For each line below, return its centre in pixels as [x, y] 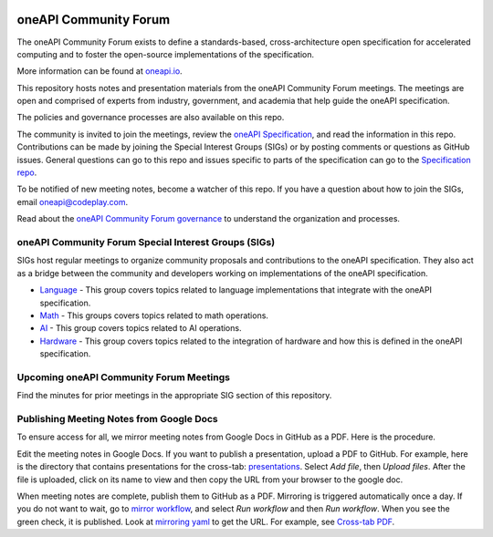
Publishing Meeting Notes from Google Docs [117, 418]
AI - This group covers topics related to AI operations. [141, 328]
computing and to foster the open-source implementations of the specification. [166, 54]
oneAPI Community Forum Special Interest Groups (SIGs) [146, 242]
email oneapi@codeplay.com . [73, 201]
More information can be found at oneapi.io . [100, 71]
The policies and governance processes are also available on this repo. [151, 118]
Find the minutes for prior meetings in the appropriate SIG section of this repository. [174, 396]
